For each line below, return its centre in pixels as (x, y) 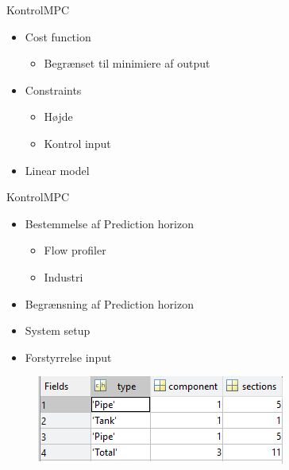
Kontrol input (77, 143)
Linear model (57, 170)
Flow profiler (75, 250)
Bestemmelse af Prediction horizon (109, 223)
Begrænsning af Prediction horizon (109, 303)
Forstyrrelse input (68, 357)
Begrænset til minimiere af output (127, 63)
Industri (64, 276)
